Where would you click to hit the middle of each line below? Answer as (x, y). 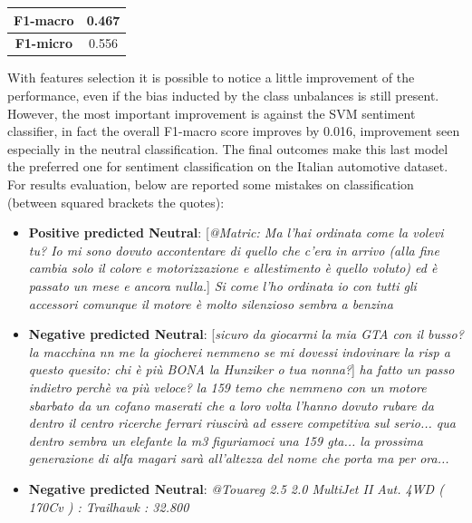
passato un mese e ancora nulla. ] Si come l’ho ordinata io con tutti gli (222, 285)
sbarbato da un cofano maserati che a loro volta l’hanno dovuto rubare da (231, 405)
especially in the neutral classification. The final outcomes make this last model (228, 148)
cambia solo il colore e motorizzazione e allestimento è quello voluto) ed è (233, 268)
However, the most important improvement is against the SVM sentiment (212, 113)
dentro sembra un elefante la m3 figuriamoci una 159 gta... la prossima (226, 440)
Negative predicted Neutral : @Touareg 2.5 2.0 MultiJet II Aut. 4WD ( (236, 488)
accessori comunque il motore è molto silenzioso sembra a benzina (211, 303)
